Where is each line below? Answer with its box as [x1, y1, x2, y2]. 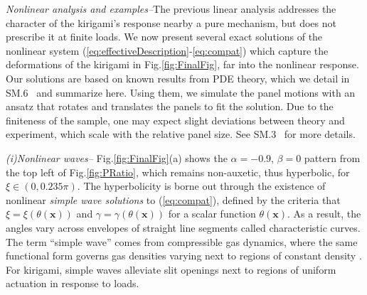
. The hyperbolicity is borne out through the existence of [77, 178, 326, 193]
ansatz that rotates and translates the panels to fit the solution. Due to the [6, 99, 334, 114]
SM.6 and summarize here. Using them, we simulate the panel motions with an [6, 85, 356, 100]
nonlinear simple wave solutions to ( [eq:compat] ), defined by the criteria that [6, 192, 341, 207]
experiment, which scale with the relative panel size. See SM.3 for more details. [6, 127, 356, 141]
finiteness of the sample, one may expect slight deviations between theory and [6, 112, 345, 127]
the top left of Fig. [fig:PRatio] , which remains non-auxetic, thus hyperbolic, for [6, 164, 350, 179]
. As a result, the [287, 206, 361, 221]
